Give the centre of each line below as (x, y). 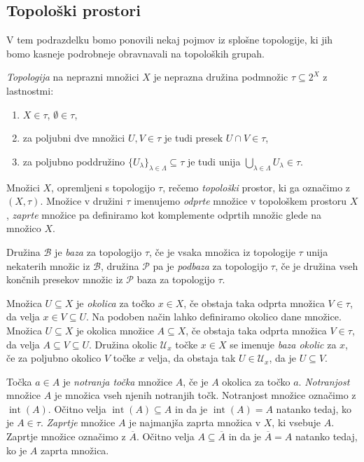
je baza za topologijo (98, 251)
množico (24, 228)
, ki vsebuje (296, 422)
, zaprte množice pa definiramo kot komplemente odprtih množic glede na (164, 214)
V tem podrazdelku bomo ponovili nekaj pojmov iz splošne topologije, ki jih (170, 40)
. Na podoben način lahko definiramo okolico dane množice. (214, 317)
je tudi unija (214, 161)
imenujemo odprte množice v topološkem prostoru (240, 201)
